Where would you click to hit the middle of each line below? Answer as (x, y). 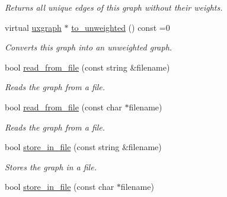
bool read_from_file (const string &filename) (87, 67)
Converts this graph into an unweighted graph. (89, 47)
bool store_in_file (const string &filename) (83, 147)
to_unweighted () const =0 (121, 27)
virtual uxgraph (33, 27)
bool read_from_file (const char (63, 107)
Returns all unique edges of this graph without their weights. (114, 7)
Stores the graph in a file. (51, 166)
